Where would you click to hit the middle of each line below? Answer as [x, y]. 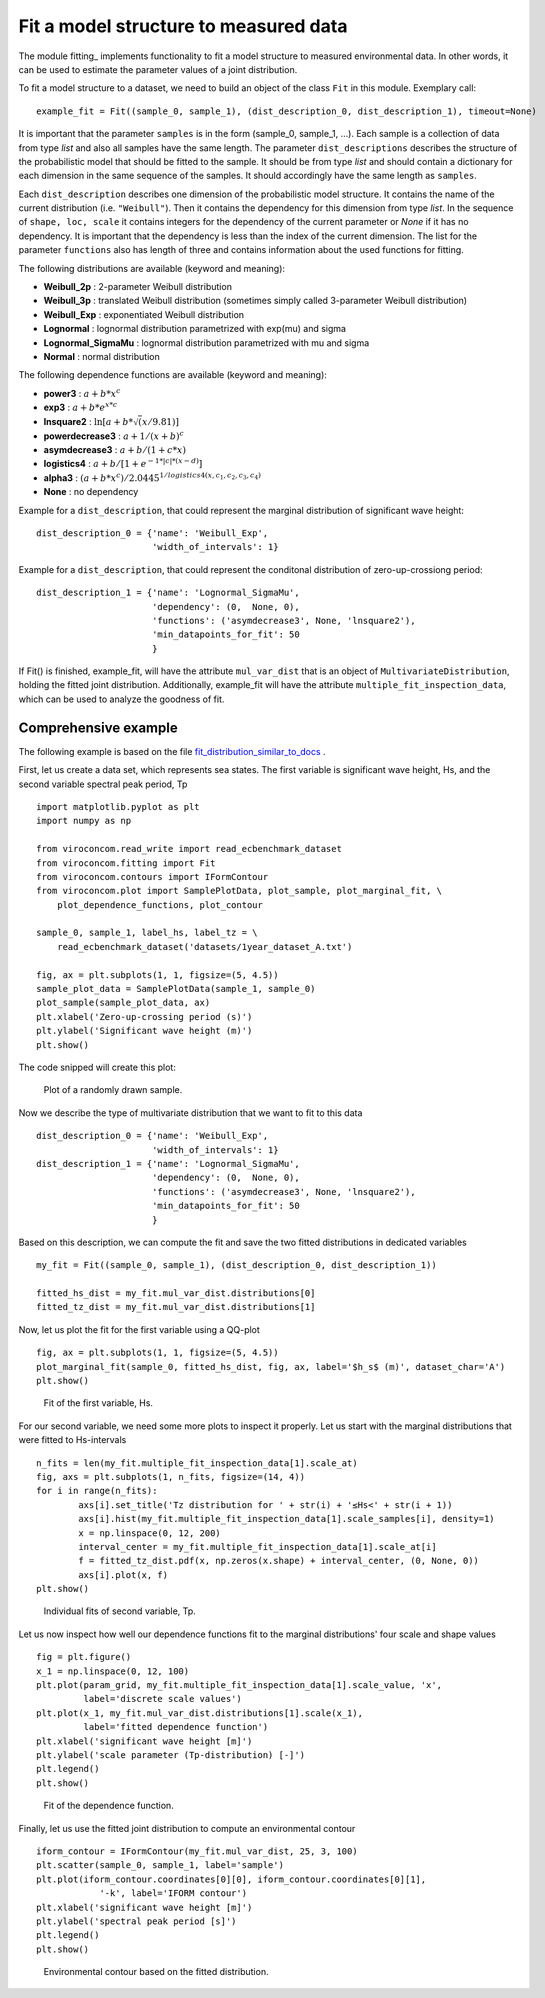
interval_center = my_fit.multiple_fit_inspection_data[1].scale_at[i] [257, 1546]
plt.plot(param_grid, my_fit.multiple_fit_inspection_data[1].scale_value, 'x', [239, 1685]
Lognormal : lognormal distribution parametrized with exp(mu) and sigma [195, 329]
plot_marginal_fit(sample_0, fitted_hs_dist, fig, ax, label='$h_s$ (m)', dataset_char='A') [271, 1366]
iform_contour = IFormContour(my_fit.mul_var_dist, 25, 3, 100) [197, 1851]
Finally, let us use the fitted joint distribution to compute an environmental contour [187, 1828]
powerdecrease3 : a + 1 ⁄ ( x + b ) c [114, 435]
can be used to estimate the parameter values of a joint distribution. [158, 69]
